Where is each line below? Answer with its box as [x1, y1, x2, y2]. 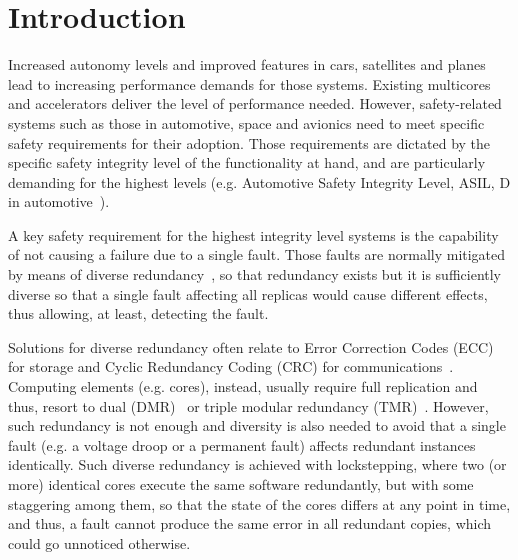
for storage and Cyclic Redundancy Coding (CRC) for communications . [8, 356, 454, 377]
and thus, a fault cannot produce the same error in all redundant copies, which [8, 513, 492, 534]
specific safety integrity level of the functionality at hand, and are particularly [8, 152, 486, 173]
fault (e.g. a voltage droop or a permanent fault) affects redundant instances [8, 434, 476, 455]
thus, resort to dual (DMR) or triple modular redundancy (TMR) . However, [8, 395, 489, 416]
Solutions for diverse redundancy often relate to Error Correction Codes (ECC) [8, 336, 494, 357]
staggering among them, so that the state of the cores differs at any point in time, [8, 493, 511, 514]
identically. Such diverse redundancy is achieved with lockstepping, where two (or [8, 454, 507, 475]
